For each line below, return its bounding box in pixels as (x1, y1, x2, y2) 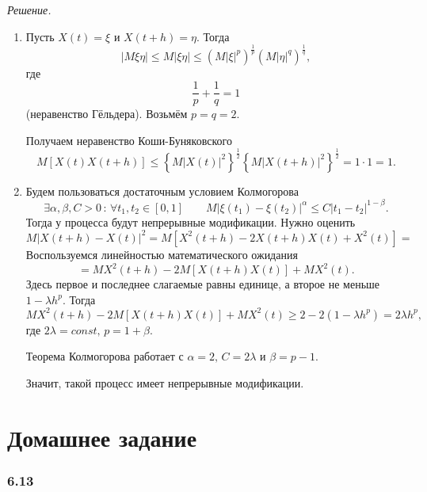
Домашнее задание (7, 421, 197, 453)
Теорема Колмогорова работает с (25, 348, 184, 364)
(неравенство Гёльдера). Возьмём (25, 105, 188, 122)
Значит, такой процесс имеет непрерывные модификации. (25, 374, 304, 391)
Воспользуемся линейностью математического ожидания (25, 246, 298, 262)
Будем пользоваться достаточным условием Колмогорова (25, 182, 299, 199)
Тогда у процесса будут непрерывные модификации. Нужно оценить (25, 213, 356, 230)
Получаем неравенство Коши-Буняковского (25, 132, 232, 148)
